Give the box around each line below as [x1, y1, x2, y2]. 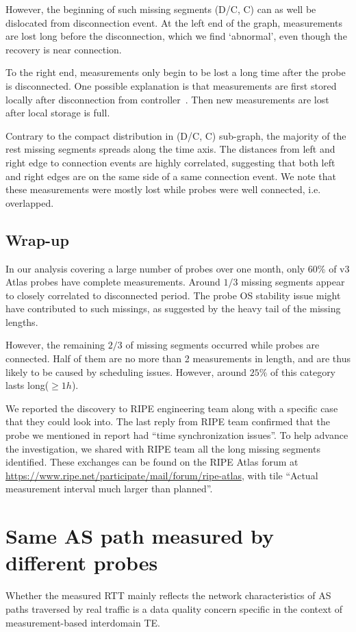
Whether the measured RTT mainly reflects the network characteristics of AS [5, 588, 331, 603]
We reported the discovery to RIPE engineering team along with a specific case [5, 401, 338, 415]
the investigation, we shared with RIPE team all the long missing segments [5, 441, 320, 455]
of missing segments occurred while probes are [125, 338, 320, 352]
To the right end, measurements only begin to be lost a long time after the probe [5, 65, 346, 79]
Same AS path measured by [5, 522, 274, 550]
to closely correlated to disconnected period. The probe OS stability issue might [5, 288, 341, 302]
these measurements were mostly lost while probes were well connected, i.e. [5, 182, 321, 197]
